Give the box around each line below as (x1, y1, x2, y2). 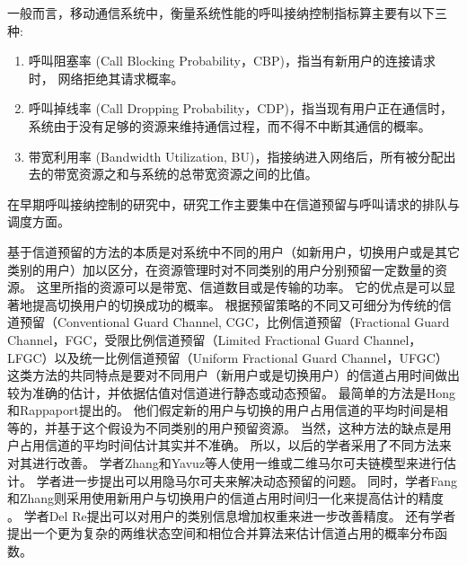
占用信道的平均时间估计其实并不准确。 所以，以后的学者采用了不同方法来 (19, 436, 452, 455)
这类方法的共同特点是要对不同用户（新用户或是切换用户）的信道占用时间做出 (7, 366, 460, 384)
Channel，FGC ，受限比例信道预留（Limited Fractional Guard (7, 330, 360, 349)
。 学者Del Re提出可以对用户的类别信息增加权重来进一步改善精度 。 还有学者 (7, 506, 456, 525)
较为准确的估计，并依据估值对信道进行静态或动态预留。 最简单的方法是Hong (7, 383, 455, 402)
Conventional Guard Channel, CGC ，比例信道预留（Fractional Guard (57, 313, 450, 331)
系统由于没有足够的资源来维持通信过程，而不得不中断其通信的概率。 (28, 116, 431, 135)
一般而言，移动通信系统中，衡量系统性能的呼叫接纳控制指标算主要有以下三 (7, 4, 447, 22)
